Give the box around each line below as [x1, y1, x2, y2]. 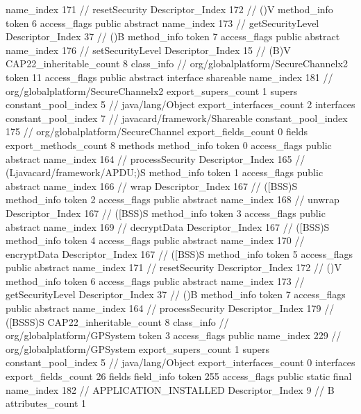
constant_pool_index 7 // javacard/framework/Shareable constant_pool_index [6, 110, 348, 125]
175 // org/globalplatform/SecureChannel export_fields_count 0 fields [6, 124, 308, 139]
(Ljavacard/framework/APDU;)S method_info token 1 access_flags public [6, 165, 324, 180]
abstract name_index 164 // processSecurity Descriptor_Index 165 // [6, 151, 305, 166]
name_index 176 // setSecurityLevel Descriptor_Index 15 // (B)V [6, 42, 291, 57]
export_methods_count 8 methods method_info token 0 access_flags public [6, 137, 332, 152]
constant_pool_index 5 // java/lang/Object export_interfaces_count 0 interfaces [6, 355, 355, 370]
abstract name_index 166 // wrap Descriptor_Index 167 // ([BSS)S [6, 178, 298, 193]
